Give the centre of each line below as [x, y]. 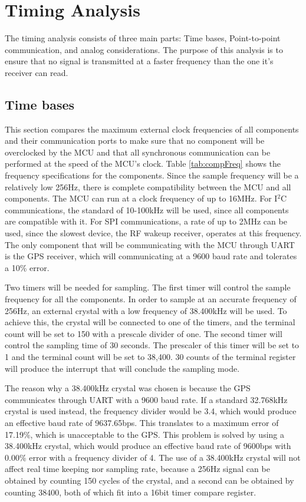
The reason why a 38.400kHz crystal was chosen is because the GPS [128, 388]
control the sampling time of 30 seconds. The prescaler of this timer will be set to [152, 345]
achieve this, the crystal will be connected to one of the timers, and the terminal [150, 322]
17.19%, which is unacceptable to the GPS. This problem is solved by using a [144, 434]
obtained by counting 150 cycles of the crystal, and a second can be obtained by [149, 480]
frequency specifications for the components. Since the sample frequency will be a [152, 175]
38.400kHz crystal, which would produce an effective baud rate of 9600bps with [148, 446]
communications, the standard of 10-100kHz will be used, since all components [147, 209]
